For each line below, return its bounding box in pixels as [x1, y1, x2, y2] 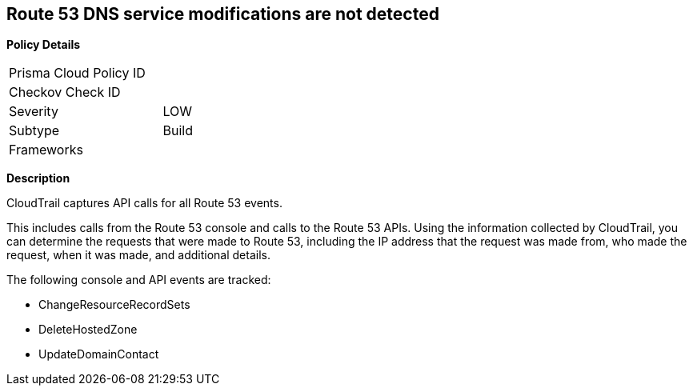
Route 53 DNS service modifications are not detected [6, 4, 439, 24]
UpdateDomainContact [38, 347, 159, 362]
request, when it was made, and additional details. [6, 248, 270, 262]
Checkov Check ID [9, 84, 121, 101]
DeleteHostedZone [38, 322, 138, 337]
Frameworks [9, 142, 83, 158]
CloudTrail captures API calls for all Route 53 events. [6, 196, 282, 210]
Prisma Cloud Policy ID [9, 65, 146, 82]
